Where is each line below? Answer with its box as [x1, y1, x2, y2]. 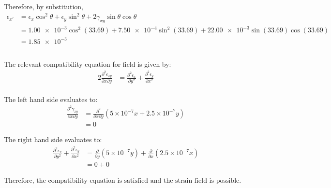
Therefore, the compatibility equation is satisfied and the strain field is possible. [4, 177, 241, 184]
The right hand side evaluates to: [4, 134, 102, 145]
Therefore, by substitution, [4, 1, 83, 11]
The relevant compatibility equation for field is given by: [4, 59, 171, 69]
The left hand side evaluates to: [4, 94, 98, 104]
